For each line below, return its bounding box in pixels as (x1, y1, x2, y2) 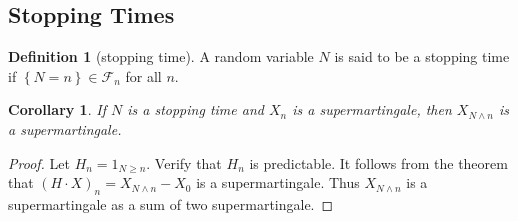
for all (125, 65, 162, 86)
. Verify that (146, 152, 222, 173)
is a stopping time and (127, 99, 264, 120)
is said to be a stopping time (334, 46, 510, 67)
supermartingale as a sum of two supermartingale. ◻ (8, 193, 334, 214)
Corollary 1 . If (8, 99, 106, 120)
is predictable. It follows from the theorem (249, 152, 508, 173)
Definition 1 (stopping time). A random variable (8, 46, 314, 67)
